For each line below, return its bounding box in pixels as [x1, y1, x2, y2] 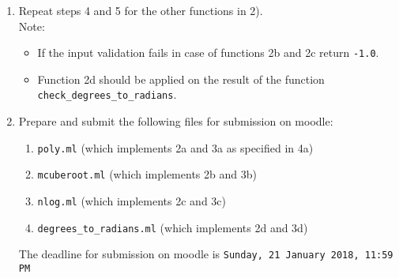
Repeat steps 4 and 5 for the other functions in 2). [18, 2, 263, 18]
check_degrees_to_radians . [37, 86, 177, 103]
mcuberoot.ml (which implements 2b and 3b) [37, 166, 257, 182]
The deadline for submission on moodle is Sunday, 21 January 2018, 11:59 [18, 246, 393, 262]
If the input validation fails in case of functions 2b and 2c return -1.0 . [37, 44, 379, 61]
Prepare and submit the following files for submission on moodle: [18, 113, 333, 130]
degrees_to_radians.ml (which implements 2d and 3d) [37, 219, 308, 235]
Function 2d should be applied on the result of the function [37, 70, 325, 87]
